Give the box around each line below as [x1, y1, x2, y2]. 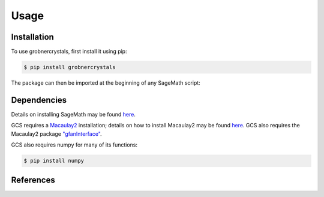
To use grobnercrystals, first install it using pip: [11, 48, 127, 55]
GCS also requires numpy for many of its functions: [11, 141, 138, 148]
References [11, 175, 55, 185]
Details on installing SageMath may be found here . [11, 111, 136, 118]
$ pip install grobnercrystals [23, 64, 116, 71]
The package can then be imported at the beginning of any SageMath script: [11, 79, 200, 86]
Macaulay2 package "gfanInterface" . [11, 130, 102, 138]
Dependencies [11, 95, 67, 105]
